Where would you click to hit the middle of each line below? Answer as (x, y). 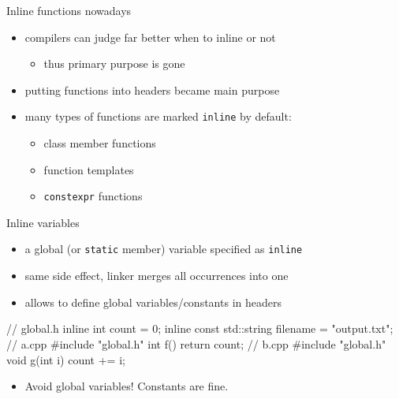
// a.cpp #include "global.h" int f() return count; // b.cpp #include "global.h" (196, 343)
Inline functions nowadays (69, 10)
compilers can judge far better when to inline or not (150, 37)
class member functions (100, 143)
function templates (89, 169)
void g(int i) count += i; (66, 359)
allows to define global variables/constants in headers (153, 302)
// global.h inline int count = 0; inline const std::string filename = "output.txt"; (200, 328)
